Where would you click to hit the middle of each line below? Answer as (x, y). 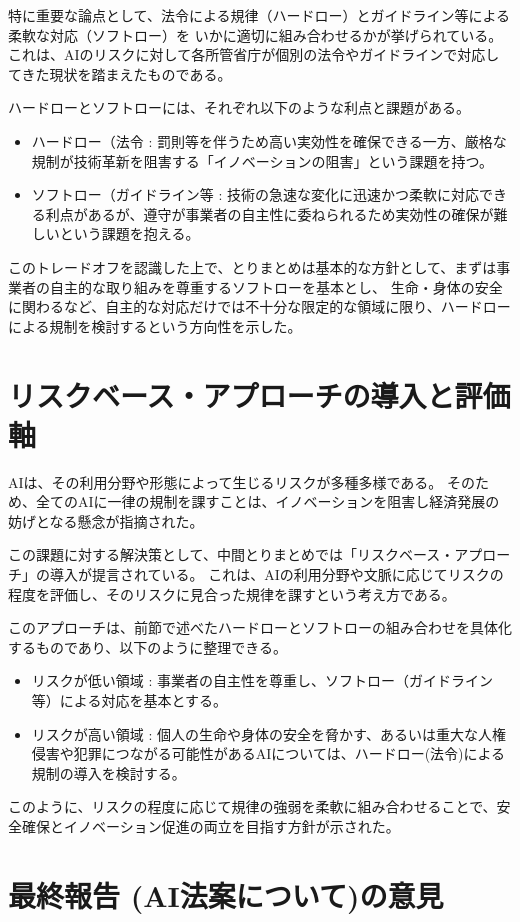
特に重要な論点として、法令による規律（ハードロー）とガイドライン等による (259, 15)
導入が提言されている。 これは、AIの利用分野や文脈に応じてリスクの (276, 574)
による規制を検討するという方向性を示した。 (155, 325)
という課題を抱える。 (129, 233)
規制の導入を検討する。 (108, 772)
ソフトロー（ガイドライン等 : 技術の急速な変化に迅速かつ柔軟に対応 (255, 194)
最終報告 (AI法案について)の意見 (226, 894)
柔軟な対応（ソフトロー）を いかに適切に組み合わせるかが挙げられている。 (255, 34)
